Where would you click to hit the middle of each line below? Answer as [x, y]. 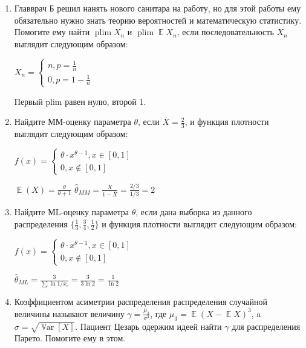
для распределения [266, 326]
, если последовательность [225, 32]
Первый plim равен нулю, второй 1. [80, 101]
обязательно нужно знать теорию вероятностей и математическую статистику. [158, 20]
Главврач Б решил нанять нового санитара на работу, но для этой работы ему [158, 8]
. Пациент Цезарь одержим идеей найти [148, 326]
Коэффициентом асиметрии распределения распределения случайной [141, 302]
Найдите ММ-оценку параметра [73, 122]
